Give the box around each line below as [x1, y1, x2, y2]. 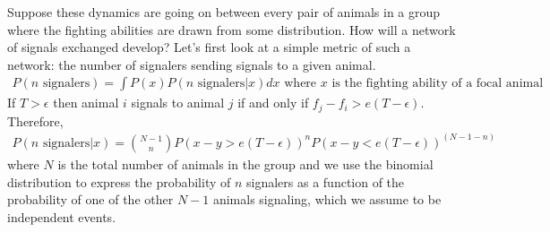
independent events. [7, 207, 116, 226]
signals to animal [131, 93, 225, 112]
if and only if [237, 93, 309, 112]
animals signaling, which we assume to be [212, 190, 442, 209]
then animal [53, 93, 119, 112]
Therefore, [7, 111, 64, 130]
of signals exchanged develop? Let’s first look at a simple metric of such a [7, 38, 411, 56]
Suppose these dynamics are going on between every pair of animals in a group [7, 3, 441, 21]
